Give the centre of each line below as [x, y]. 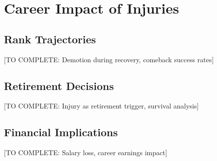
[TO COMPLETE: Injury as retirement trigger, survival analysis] [101, 106]
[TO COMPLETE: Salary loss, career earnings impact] [86, 152]
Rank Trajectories [50, 39]
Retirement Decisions [59, 85]
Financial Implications [61, 132]
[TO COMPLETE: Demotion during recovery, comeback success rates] [109, 59]
